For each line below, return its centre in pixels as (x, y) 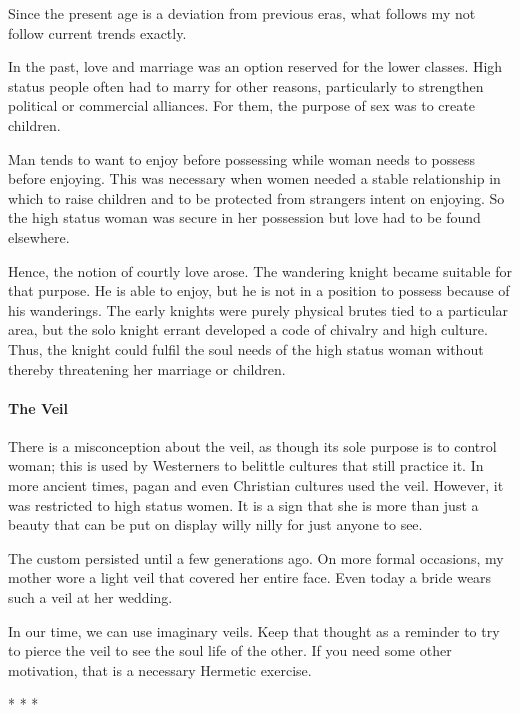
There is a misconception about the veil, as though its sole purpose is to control (252, 445)
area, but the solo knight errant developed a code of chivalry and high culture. (248, 329)
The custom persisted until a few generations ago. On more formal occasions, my (256, 557)
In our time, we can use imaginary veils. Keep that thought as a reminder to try (254, 630)
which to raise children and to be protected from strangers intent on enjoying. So (256, 197)
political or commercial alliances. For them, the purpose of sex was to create (241, 105)
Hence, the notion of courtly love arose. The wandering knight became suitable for (260, 270)
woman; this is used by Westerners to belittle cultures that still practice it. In (246, 465)
